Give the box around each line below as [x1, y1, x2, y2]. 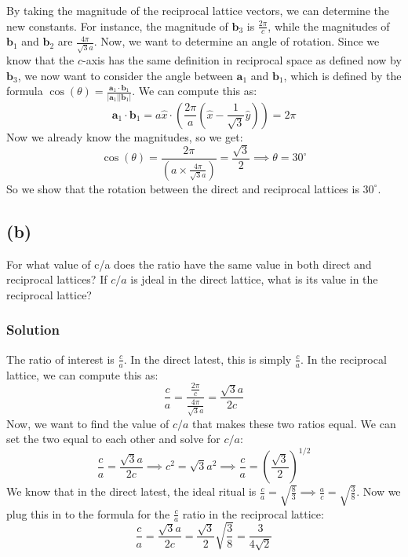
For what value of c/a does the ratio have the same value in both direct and [6, 255, 372, 272]
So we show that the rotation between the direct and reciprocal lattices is [6, 180, 359, 196]
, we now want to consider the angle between [17, 67, 233, 83]
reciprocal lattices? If [6, 271, 107, 288]
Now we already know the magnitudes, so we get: [6, 128, 243, 145]
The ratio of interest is [6, 350, 115, 367]
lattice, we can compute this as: [6, 366, 158, 383]
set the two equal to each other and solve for [6, 431, 220, 447]
